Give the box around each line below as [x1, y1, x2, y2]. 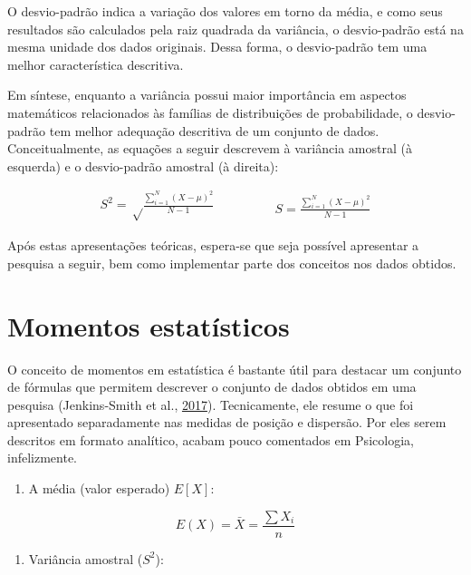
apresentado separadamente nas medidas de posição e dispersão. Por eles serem [7, 413, 447, 432]
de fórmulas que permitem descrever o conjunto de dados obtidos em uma [7, 377, 417, 396]
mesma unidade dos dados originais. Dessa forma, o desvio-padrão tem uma [7, 37, 428, 56]
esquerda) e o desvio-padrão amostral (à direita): [7, 156, 279, 175]
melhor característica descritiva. [7, 54, 184, 73]
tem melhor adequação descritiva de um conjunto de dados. [49, 121, 380, 140]
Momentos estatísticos [7, 307, 290, 344]
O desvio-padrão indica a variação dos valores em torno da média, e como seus [7, 2, 443, 20]
